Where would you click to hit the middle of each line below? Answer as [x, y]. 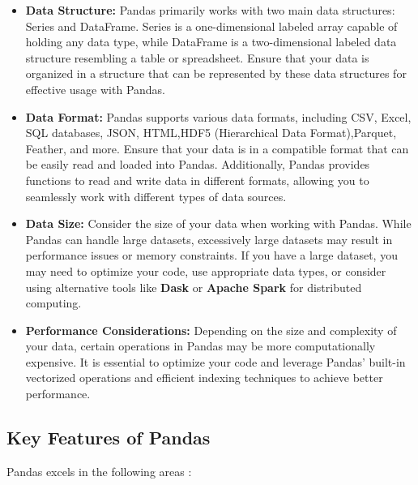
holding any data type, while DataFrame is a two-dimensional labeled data [211, 42]
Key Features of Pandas [109, 438]
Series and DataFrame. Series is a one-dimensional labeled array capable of [211, 26]
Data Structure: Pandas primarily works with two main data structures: [210, 10]
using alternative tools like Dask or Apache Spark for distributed [194, 287]
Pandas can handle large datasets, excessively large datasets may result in [209, 239]
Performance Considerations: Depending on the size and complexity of [211, 330]
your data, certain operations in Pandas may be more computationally [200, 346]
